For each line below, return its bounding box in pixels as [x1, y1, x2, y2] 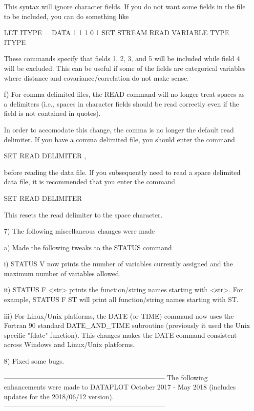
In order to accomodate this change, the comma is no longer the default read [4, 124, 234, 134]
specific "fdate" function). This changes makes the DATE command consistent [4, 329, 237, 340]
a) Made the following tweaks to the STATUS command [4, 242, 172, 252]
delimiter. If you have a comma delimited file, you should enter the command [4, 134, 235, 144]
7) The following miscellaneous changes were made [4, 226, 155, 236]
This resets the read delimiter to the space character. [4, 209, 163, 219]
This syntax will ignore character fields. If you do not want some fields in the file [4, 1, 246, 11]
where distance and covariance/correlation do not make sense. [4, 72, 189, 83]
